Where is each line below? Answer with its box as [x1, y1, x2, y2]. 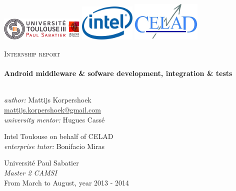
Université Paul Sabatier [4, 157, 79, 168]
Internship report [4, 48, 60, 59]
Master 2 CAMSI [4, 167, 57, 178]
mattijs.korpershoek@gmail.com [4, 104, 101, 115]
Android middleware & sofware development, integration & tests [4, 68, 232, 78]
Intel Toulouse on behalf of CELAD [4, 131, 113, 141]
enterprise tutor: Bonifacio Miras [4, 140, 105, 151]
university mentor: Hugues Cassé [4, 114, 105, 124]
